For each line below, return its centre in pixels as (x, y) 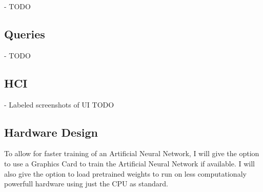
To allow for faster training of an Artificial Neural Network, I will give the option (132, 153)
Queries (25, 34)
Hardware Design (51, 132)
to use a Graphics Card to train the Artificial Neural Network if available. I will (129, 163)
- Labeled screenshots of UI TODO (59, 104)
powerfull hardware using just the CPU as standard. (86, 184)
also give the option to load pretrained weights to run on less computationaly (125, 173)
